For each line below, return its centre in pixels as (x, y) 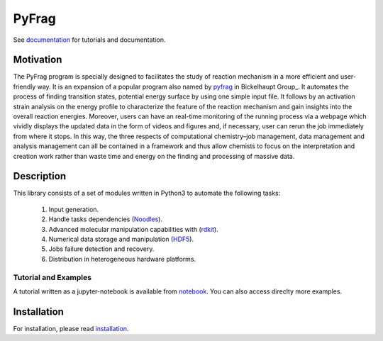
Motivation (38, 60)
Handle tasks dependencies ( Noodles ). (106, 219)
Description (40, 176)
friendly (24, 86)
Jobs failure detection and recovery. (101, 249)
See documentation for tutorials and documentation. (89, 40)
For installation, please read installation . (71, 328)
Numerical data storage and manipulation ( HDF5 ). (121, 239)
